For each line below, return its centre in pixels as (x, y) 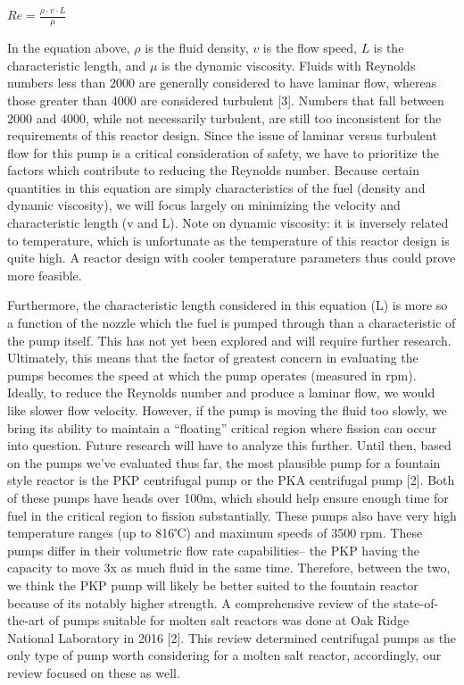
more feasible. (45, 275)
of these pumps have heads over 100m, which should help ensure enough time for (228, 497)
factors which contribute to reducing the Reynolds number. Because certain (214, 170)
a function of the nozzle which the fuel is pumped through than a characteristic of (232, 323)
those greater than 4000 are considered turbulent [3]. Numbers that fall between (226, 100)
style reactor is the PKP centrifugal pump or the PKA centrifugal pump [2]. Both (231, 480)
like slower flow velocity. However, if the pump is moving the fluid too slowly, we (227, 410)
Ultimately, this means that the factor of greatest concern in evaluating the (213, 358)
